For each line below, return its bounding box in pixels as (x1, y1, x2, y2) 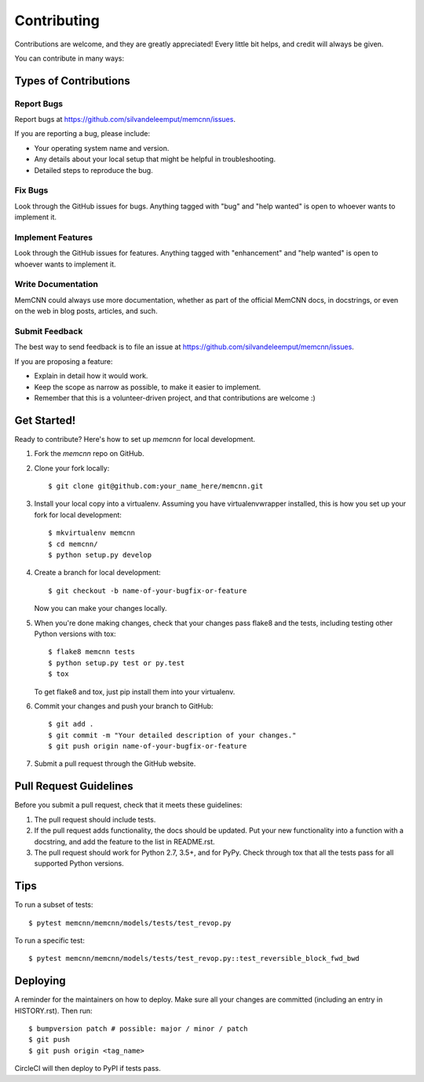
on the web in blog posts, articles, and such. (14, 307, 158, 316)
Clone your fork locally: (34, 463, 110, 473)
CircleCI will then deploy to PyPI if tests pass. (14, 1064, 161, 1073)
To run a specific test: (14, 936, 86, 945)
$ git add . (48, 719, 94, 729)
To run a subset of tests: (14, 900, 93, 910)
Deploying (14, 974, 66, 988)
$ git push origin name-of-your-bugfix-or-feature (48, 742, 247, 751)
